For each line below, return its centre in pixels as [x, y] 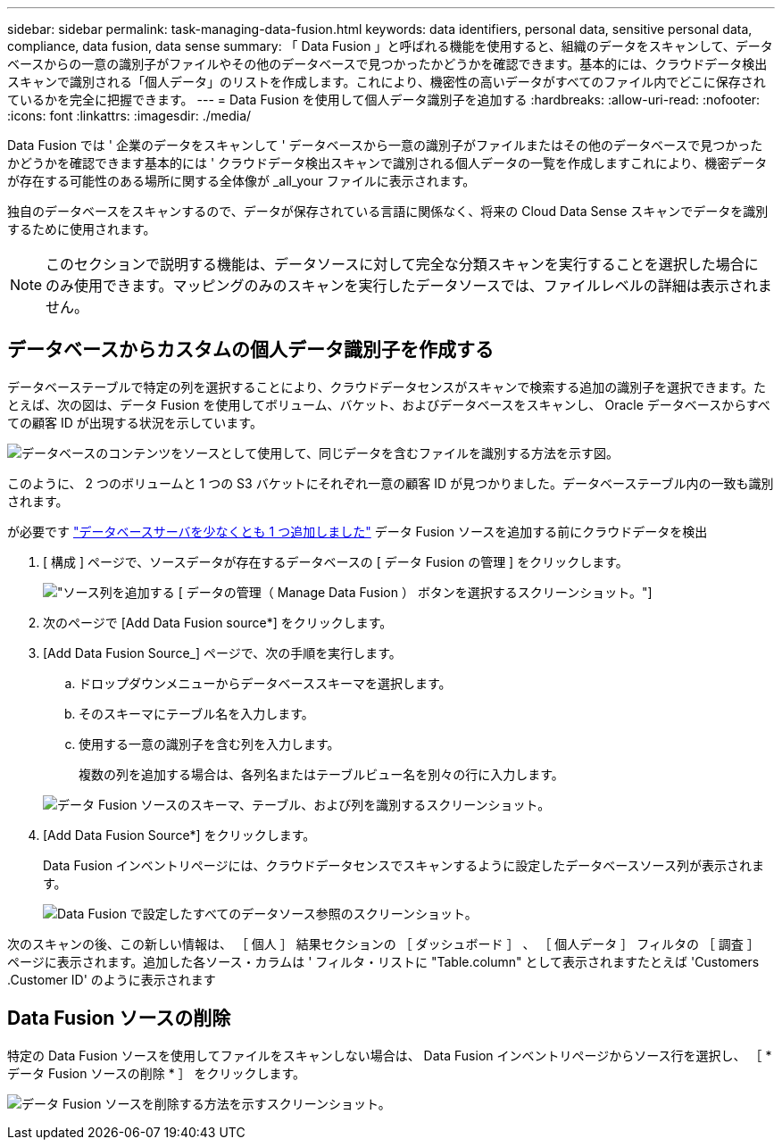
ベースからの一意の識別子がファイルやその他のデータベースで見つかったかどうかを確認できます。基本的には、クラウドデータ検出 [387, 64]
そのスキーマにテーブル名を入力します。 [196, 713]
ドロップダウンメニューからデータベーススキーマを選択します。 [265, 683]
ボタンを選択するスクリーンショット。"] [535, 592]
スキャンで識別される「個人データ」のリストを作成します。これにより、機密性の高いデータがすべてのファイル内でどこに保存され [387, 82]
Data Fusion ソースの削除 [119, 1018]
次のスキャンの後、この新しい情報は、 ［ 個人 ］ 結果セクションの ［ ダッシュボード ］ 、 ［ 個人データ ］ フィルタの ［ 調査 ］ [383, 943]
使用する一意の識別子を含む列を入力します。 [209, 744]
